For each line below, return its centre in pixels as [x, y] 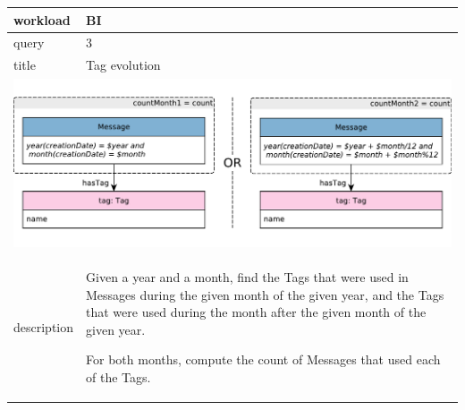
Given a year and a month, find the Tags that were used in [247, 276]
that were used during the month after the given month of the [256, 312]
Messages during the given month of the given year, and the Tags [265, 294]
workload [42, 19]
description [44, 326]
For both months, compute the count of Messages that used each [263, 359]
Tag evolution [123, 65]
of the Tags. [118, 376]
